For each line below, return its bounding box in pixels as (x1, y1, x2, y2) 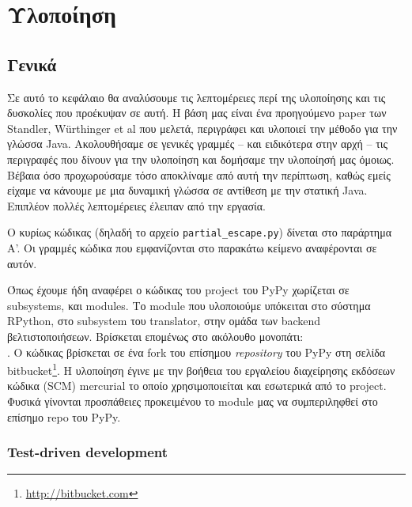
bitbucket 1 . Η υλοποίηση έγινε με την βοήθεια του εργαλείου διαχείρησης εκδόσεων (7, 360, 395, 378)
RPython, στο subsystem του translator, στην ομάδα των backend (7, 312, 321, 329)
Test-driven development (7, 442, 168, 462)
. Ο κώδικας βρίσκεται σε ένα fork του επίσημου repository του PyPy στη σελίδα (7, 343, 386, 360)
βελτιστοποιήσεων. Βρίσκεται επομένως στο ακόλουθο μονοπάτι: (7, 327, 304, 344)
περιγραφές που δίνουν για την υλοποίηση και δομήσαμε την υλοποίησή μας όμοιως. (7, 150, 395, 167)
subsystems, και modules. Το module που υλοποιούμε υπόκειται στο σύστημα (7, 297, 371, 313)
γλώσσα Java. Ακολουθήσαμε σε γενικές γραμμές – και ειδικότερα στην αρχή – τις (7, 135, 388, 152)
